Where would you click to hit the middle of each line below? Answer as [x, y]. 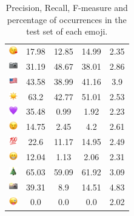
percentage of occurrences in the [67, 19]
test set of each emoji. [67, 31]
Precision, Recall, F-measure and [67, 7]
